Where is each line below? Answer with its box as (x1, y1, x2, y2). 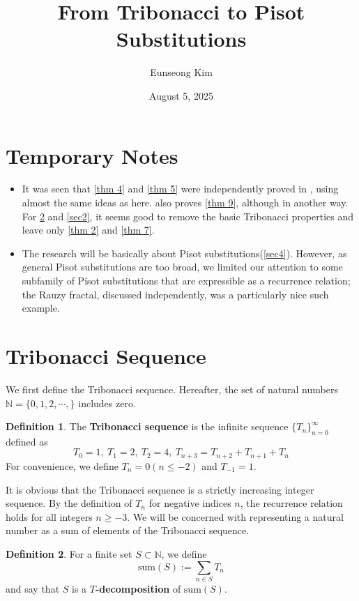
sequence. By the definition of (6, 496, 132, 510)
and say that (6, 581, 60, 595)
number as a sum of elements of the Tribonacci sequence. (6, 523, 250, 538)
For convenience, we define (6, 458, 119, 473)
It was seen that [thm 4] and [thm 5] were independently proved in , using (22, 181, 339, 196)
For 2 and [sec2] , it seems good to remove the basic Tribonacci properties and (22, 208, 354, 223)
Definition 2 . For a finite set (6, 546, 132, 561)
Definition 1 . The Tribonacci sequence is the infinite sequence (6, 419, 289, 434)
